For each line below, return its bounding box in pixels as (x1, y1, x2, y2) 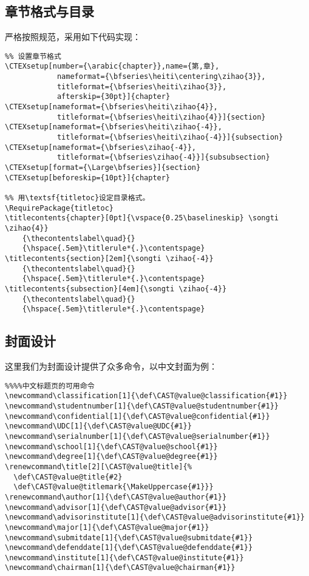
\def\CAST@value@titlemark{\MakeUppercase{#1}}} (13, 483, 214, 492)
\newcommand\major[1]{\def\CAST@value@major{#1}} (5, 523, 209, 532)
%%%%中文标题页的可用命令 (5, 381, 95, 390)
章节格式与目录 (5, 2, 94, 21)
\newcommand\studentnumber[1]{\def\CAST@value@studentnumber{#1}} (5, 401, 279, 410)
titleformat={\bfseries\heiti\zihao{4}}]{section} (56, 112, 266, 121)
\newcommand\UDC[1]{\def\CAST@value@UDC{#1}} (5, 422, 192, 431)
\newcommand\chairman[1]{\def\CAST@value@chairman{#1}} (5, 563, 236, 572)
